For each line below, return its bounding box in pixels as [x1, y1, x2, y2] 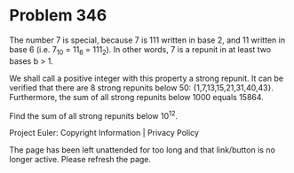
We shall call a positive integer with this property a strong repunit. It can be [9, 73, 284, 83]
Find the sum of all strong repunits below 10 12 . [9, 108, 179, 121]
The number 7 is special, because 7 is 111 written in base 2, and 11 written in [9, 35, 286, 45]
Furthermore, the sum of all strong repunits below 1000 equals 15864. [9, 91, 264, 102]
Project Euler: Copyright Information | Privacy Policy [9, 128, 200, 138]
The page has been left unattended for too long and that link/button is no [9, 145, 275, 155]
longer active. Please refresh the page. [9, 154, 152, 165]
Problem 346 [9, 5, 107, 26]
